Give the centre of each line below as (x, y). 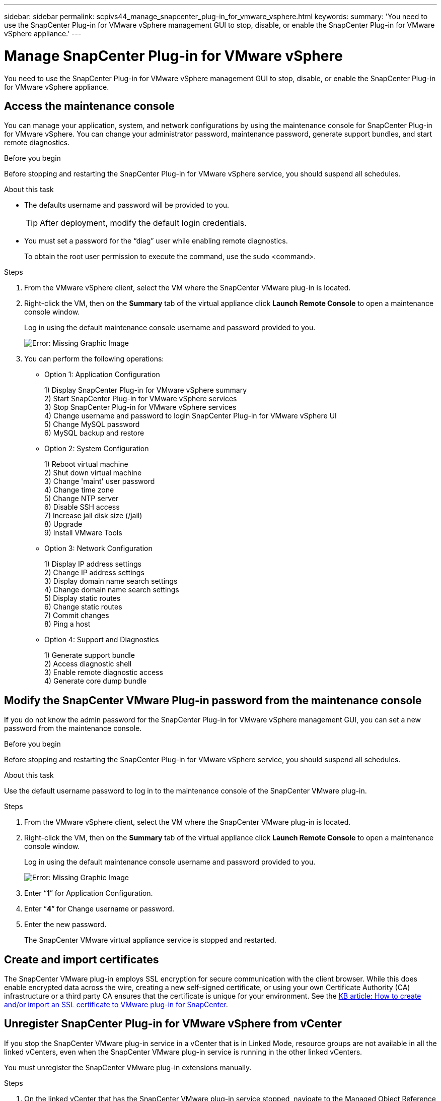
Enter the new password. (65, 925)
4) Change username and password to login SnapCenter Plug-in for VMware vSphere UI (191, 416)
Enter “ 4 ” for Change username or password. (99, 909)
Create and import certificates (82, 959)
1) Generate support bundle (90, 655)
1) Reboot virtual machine (86, 464)
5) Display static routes (83, 598)
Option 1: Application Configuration (102, 375)
